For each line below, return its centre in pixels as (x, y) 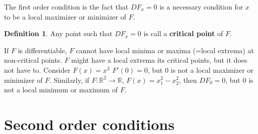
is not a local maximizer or (212, 70)
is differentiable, (42, 50)
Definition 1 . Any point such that (58, 33)
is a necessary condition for (201, 7)
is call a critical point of (183, 33)
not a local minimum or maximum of (61, 90)
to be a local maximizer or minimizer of (65, 16)
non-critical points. (33, 60)
